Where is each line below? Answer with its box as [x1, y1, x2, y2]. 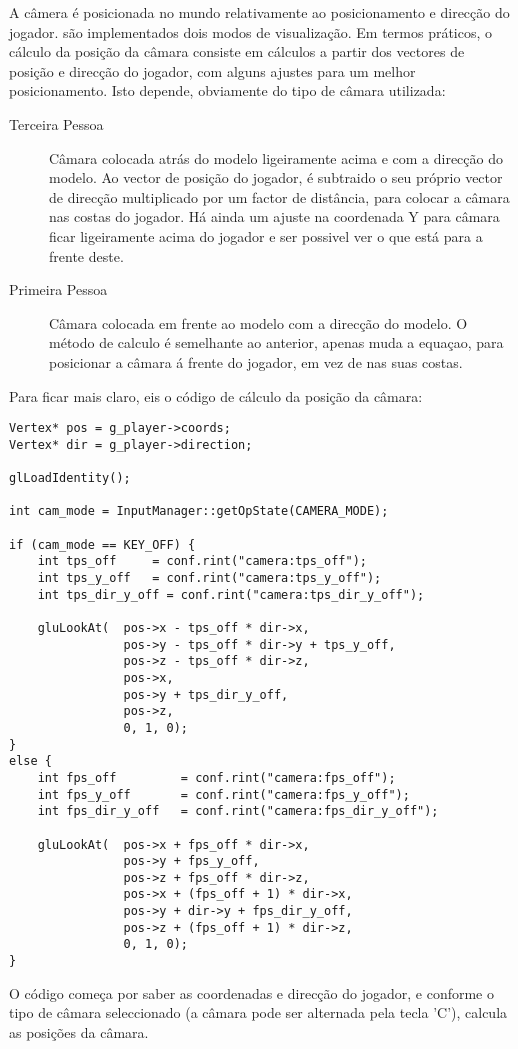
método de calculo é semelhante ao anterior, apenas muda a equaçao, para [49, 332, 504, 353]
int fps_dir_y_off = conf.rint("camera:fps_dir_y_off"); [37, 804, 439, 819]
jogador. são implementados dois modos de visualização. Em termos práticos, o [9, 21, 493, 42]
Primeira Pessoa [9, 279, 108, 300]
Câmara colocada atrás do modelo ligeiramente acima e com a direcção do [49, 147, 503, 168]
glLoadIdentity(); [9, 471, 131, 486]
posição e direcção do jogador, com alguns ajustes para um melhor [9, 60, 416, 81]
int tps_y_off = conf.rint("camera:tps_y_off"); [37, 571, 382, 585]
